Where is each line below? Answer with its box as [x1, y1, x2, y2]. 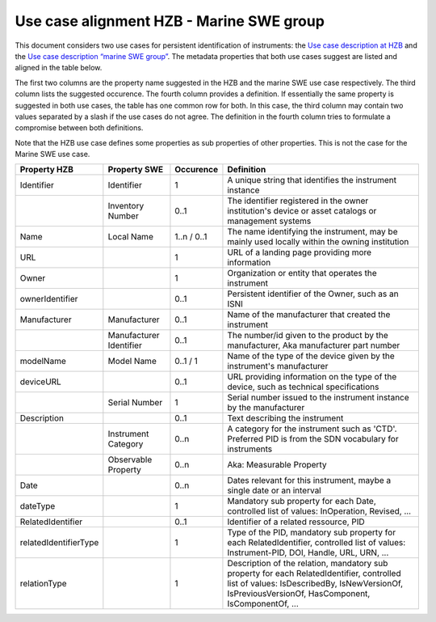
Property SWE [107, 164, 164, 176]
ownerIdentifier [19, 294, 78, 305]
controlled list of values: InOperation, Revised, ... [227, 506, 412, 517]
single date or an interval [227, 485, 322, 497]
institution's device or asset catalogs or [227, 205, 377, 217]
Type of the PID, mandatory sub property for [227, 527, 396, 538]
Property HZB [19, 164, 74, 176]
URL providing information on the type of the [227, 371, 397, 383]
